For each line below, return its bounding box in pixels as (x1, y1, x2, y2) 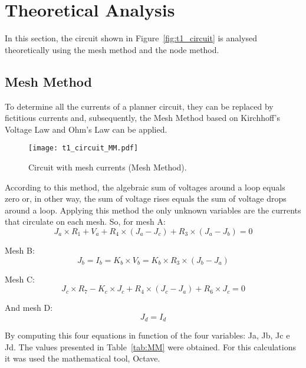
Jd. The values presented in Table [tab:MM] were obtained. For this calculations (5, 340, 296, 353)
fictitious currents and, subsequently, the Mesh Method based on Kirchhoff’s (5, 111, 280, 124)
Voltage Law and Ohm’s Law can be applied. (5, 123, 167, 135)
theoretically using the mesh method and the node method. (5, 43, 219, 55)
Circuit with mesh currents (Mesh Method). (28, 160, 187, 173)
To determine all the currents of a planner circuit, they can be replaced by (5, 100, 274, 112)
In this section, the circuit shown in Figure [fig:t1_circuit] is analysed (5, 32, 258, 44)
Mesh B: (5, 244, 35, 256)
